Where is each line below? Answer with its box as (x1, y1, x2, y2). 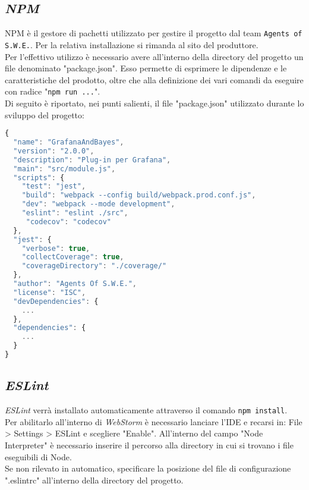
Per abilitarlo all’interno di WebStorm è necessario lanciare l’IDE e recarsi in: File (5, 415, 302, 428)
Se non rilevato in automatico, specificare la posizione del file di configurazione (5, 462, 291, 475)
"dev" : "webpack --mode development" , (21, 200, 175, 209)
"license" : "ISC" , (13, 288, 86, 297)
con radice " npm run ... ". (5, 85, 100, 98)
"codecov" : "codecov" (26, 217, 112, 226)
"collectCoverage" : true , (21, 253, 124, 262)
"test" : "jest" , (21, 182, 86, 191)
